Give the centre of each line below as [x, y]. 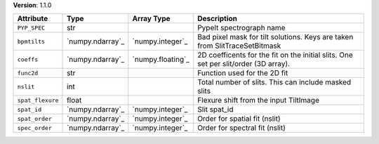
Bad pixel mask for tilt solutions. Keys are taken [275, 37]
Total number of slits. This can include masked [274, 82]
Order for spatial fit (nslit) [239, 119]
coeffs [28, 59]
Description [218, 19]
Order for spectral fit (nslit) [241, 128]
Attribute [33, 19]
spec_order [35, 127]
